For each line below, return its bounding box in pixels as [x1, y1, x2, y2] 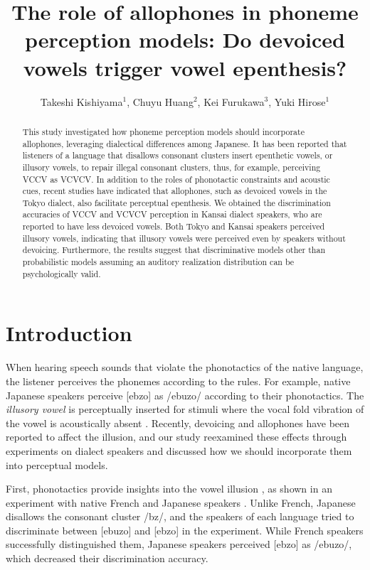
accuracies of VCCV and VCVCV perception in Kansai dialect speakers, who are [22, 208, 322, 220]
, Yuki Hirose [268, 94, 326, 109]
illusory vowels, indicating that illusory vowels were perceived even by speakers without [22, 232, 346, 244]
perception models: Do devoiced [25, 25, 345, 54]
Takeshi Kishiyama [40, 94, 123, 109]
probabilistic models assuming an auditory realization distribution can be [22, 256, 295, 268]
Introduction [6, 318, 132, 348]
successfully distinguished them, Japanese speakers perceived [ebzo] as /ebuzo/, [6, 537, 352, 552]
